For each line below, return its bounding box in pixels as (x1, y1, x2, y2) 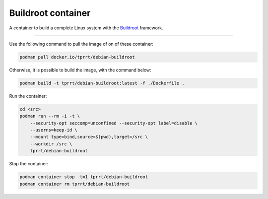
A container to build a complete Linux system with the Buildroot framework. (9, 25, 163, 31)
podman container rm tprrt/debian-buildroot (19, 181, 130, 187)
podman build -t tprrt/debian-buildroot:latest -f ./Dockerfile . (19, 80, 185, 86)
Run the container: (9, 93, 47, 99)
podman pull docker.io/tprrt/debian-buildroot (19, 54, 135, 60)
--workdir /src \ (30, 141, 72, 146)
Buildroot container (9, 7, 91, 18)
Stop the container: (9, 161, 49, 167)
